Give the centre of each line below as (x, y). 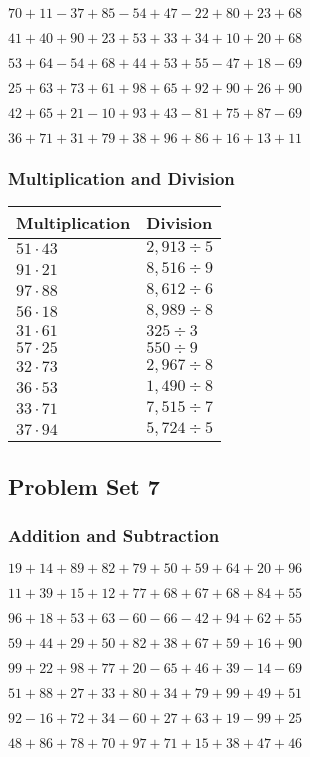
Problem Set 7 (84, 485)
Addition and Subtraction (114, 534)
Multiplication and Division (121, 177)
